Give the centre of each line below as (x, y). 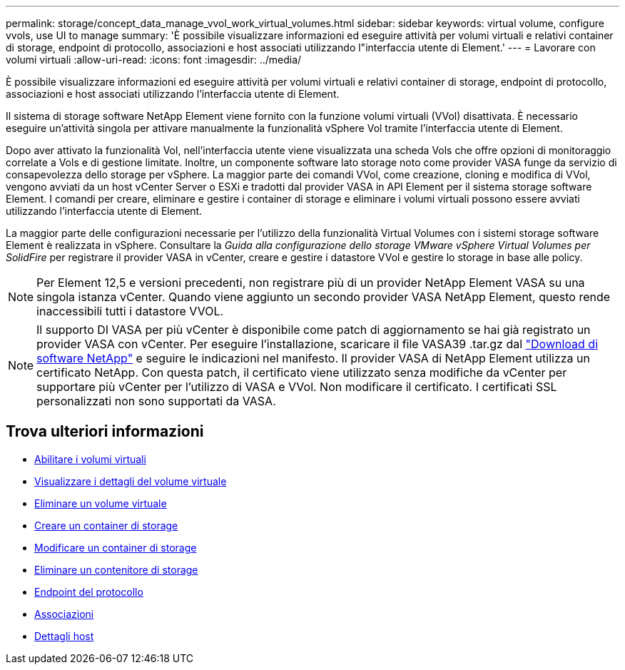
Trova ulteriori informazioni (105, 432)
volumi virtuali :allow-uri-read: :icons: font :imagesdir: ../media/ (154, 60)
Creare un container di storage (106, 525)
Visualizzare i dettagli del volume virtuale (131, 481)
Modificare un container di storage (116, 547)
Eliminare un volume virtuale (101, 503)
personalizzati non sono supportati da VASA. (156, 401)
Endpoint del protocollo (89, 592)
